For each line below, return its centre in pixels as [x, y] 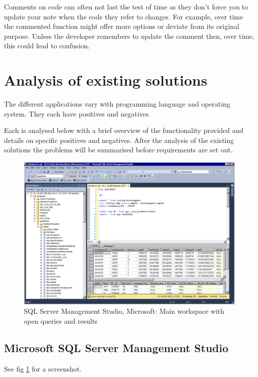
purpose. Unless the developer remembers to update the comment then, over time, [129, 36]
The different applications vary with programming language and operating [117, 104]
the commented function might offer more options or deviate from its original [122, 26]
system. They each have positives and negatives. [77, 113]
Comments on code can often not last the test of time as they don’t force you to [126, 6]
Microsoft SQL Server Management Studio [116, 347]
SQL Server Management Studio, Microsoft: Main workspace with [124, 311]
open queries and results [61, 320]
